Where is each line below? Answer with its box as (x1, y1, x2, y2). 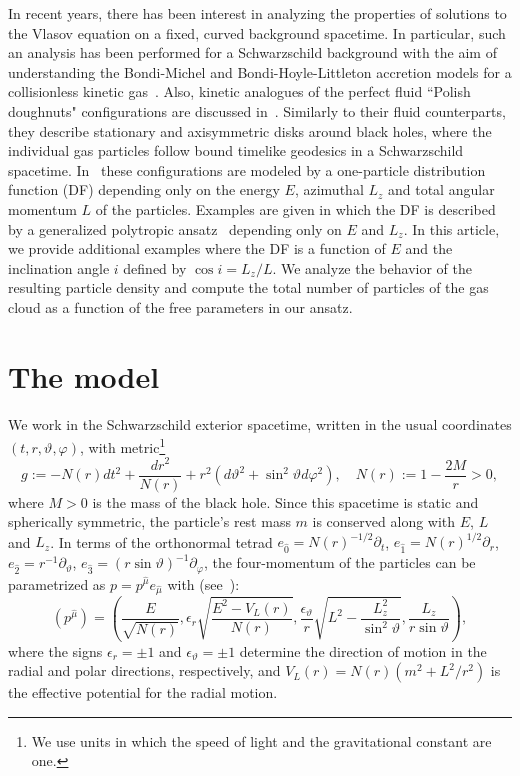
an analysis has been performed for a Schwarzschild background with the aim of (8, 42, 497, 63)
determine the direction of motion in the (239, 640, 487, 661)
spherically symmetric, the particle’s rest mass (8, 511, 291, 532)
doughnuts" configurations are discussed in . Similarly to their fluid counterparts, (8, 100, 506, 121)
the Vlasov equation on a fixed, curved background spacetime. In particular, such (8, 22, 506, 43)
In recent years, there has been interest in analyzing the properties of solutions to (8, 3, 507, 23)
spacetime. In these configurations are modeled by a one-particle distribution (8, 159, 486, 180)
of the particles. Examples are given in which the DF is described (95, 198, 496, 219)
